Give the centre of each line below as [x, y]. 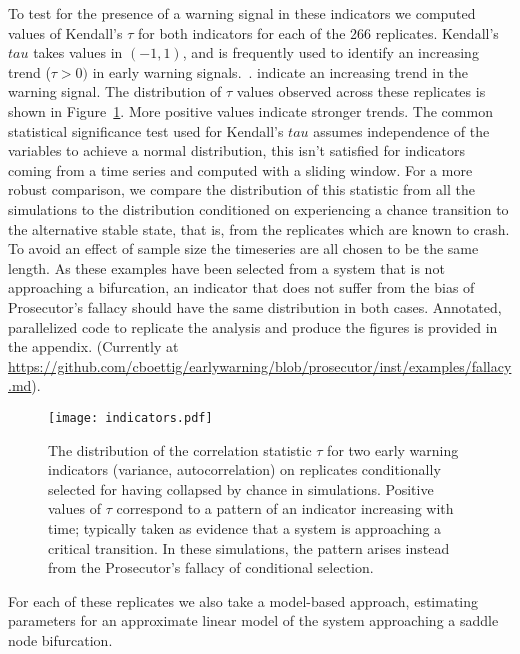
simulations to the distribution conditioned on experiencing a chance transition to [258, 208]
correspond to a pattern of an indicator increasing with [285, 508]
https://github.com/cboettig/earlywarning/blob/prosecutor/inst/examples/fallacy [260, 365]
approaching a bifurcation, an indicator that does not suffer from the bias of [241, 287]
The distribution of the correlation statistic [180, 449]
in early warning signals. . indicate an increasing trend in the [280, 71]
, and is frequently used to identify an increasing [330, 52]
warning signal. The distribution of [115, 91]
